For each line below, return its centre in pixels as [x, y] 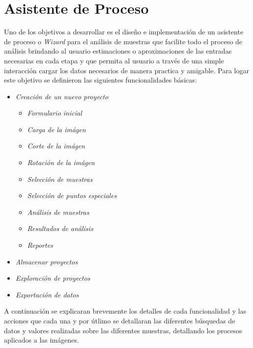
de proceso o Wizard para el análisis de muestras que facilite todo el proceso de [123, 41]
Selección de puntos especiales [72, 195]
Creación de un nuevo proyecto [62, 96]
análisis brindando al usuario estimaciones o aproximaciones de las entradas [118, 51]
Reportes [40, 245]
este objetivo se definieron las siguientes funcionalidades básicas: [100, 80]
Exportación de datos [47, 294]
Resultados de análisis [60, 228]
